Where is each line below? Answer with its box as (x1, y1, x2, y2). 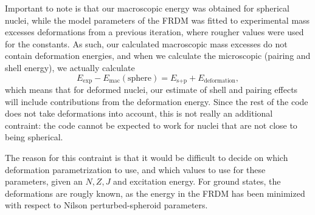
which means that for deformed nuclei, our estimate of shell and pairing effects (5, 83, 298, 96)
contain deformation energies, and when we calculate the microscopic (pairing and (5, 49, 311, 62)
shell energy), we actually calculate (5, 61, 135, 73)
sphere (128, 73, 152, 83)
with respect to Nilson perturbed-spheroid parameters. (5, 199, 208, 211)
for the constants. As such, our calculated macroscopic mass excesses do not (5, 37, 288, 50)
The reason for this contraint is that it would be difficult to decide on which (5, 151, 288, 163)
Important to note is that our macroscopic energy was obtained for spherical (5, 2, 289, 14)
